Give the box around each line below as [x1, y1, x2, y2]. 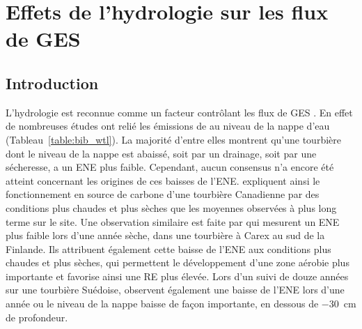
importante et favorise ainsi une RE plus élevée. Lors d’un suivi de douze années [6, 268, 349, 283]
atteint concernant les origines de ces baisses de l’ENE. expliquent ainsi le [6, 173, 320, 188]
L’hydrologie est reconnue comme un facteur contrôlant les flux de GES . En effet [6, 105, 353, 119]
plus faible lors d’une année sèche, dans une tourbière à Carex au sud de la [6, 228, 325, 243]
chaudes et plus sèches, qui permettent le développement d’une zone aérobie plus [6, 255, 349, 270]
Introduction [6, 72, 99, 93]
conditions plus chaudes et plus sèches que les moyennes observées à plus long [6, 200, 337, 215]
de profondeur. [6, 309, 68, 324]
